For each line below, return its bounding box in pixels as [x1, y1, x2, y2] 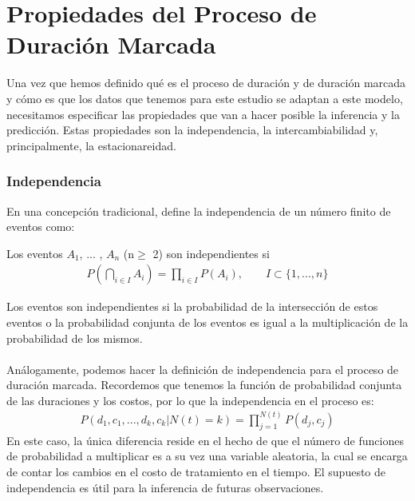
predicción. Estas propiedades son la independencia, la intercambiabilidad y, [6, 121, 378, 138]
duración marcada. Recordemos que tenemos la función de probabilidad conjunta [6, 376, 402, 393]
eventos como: [6, 218, 75, 235]
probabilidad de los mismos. [6, 329, 143, 346]
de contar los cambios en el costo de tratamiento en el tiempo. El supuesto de [6, 463, 386, 479]
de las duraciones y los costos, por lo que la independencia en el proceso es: [6, 392, 374, 408]
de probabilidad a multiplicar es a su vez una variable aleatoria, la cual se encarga [6, 447, 408, 464]
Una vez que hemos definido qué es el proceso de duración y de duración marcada [6, 74, 406, 91]
